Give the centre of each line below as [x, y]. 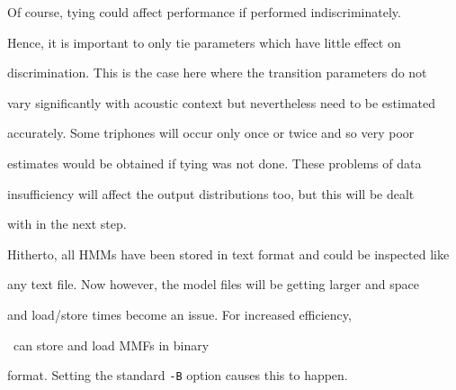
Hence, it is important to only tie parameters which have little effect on [204, 42]
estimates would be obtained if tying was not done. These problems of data [215, 163]
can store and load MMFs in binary [111, 345]
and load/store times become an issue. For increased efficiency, [179, 314]
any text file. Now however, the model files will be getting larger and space [213, 284]
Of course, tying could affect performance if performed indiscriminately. [204, 12]
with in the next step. [67, 224]
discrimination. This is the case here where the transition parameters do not [217, 73]
